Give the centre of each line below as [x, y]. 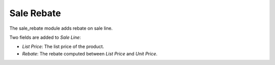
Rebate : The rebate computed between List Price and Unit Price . [90, 53]
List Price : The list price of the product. [63, 47]
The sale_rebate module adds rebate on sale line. [61, 28]
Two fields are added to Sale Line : [45, 37]
